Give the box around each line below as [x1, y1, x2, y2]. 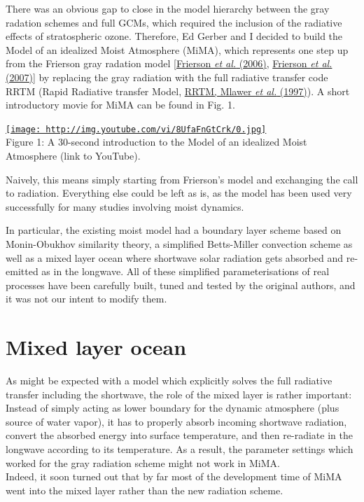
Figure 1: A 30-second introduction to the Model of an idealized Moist [6, 134, 307, 149]
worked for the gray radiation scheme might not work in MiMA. [6, 455, 280, 470]
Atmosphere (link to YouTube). [6, 148, 141, 162]
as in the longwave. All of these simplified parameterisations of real [41, 264, 330, 279]
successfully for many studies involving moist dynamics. [6, 199, 244, 214]
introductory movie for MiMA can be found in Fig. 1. [6, 97, 235, 112]
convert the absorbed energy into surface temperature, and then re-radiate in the [6, 428, 353, 442]
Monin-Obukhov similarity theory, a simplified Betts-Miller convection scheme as [6, 236, 353, 251]
